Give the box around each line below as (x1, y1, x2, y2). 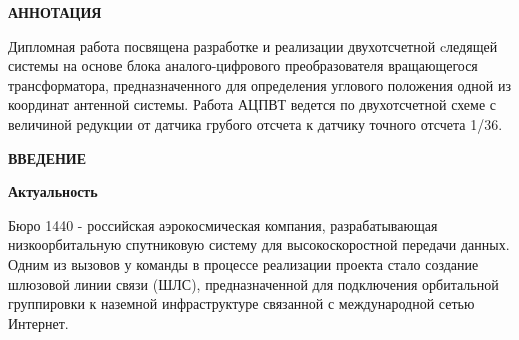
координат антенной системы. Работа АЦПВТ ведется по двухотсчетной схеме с (8, 94, 496, 115)
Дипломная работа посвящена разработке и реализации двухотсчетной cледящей (8, 35, 498, 56)
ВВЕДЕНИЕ (8, 147, 87, 168)
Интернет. (8, 312, 69, 333)
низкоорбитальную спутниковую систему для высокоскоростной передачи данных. (8, 234, 510, 255)
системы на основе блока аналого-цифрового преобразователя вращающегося (8, 55, 478, 76)
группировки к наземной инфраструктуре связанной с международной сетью (8, 293, 475, 314)
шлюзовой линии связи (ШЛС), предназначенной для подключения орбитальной (8, 273, 499, 294)
